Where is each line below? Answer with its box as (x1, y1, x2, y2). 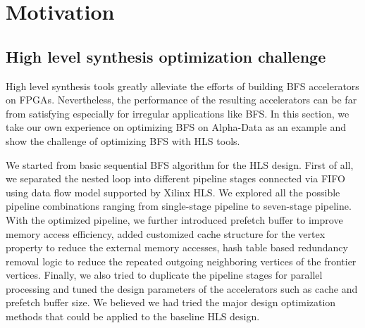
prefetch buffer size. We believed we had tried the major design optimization (6, 295, 336, 310)
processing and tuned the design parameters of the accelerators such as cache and (6, 281, 358, 296)
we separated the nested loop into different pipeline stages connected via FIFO (6, 171, 345, 186)
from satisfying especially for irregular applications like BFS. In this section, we (6, 106, 349, 120)
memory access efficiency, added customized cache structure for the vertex (6, 226, 326, 241)
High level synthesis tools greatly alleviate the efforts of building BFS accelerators (6, 78, 359, 93)
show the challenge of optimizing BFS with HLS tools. (6, 133, 240, 148)
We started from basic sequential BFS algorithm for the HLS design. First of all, (6, 157, 354, 172)
